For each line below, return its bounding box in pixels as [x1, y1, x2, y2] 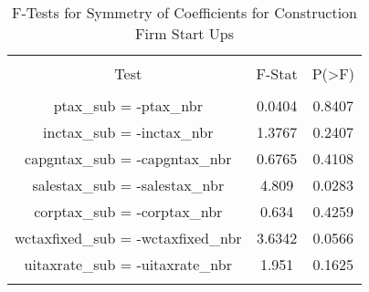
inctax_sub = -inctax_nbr [43, 121, 214, 142]
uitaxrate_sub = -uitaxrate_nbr [24, 254, 232, 275]
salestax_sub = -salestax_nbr [32, 174, 225, 195]
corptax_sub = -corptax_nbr [34, 201, 223, 222]
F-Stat [256, 63, 298, 84]
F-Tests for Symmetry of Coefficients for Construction [11, 2, 358, 23]
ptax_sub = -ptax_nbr [53, 95, 203, 116]
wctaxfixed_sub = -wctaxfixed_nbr [15, 227, 242, 248]
